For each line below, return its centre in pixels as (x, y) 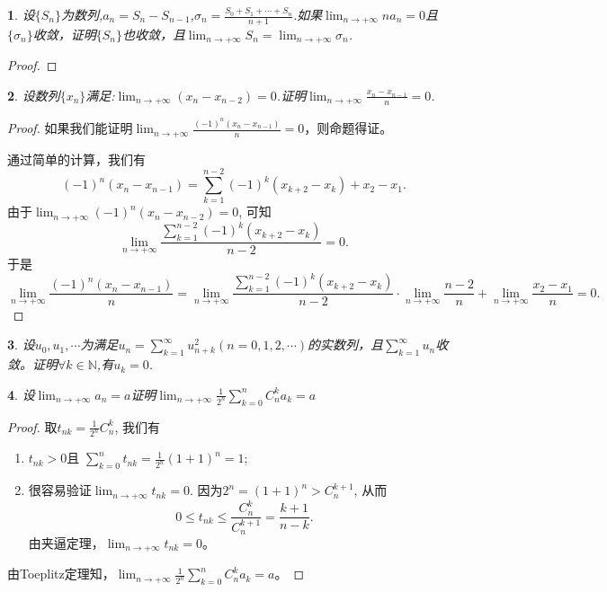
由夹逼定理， (66, 543)
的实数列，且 (346, 345)
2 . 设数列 (34, 95)
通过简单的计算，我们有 (76, 159)
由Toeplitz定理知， (61, 574)
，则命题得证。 (348, 128)
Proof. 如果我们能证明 (70, 128)
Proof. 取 (32, 426)
